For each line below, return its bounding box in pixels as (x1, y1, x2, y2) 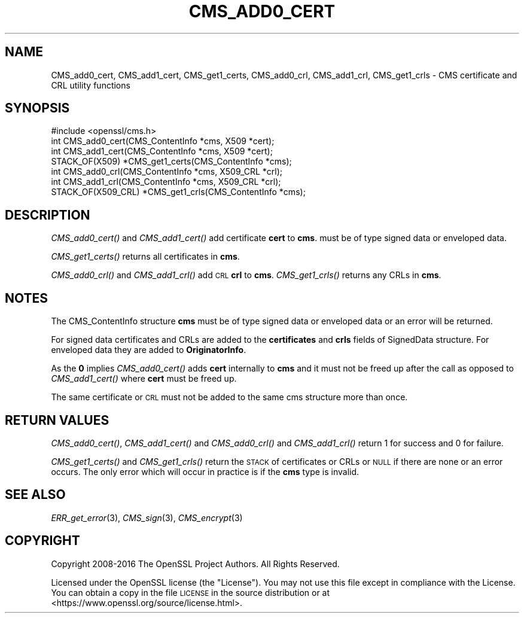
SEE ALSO (5, 487, 66, 503)
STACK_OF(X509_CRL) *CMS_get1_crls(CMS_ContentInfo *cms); (51, 187, 306, 197)
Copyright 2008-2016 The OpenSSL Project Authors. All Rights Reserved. (51, 558, 340, 569)
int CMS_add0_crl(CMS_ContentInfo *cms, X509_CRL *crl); (51, 166, 283, 177)
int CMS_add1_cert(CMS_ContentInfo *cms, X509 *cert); (51, 146, 273, 157)
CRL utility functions (51, 80, 130, 90)
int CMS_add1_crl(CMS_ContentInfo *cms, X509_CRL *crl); (51, 176, 281, 187)
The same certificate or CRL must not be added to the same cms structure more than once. (51, 392, 408, 403)
